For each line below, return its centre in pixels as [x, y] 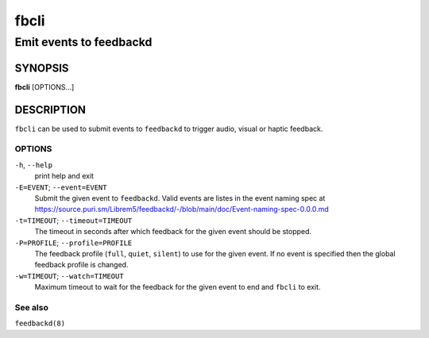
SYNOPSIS [42, 68]
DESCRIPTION [50, 110]
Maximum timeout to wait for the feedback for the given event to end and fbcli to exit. [178, 287]
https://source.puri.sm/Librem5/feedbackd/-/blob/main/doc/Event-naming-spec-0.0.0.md [182, 209]
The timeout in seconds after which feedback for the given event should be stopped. [173, 232]
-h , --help [34, 165]
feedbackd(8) [40, 324]
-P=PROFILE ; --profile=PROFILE [73, 243]
